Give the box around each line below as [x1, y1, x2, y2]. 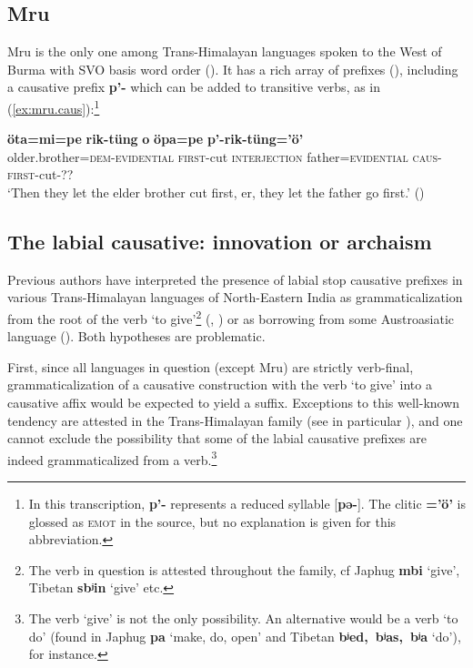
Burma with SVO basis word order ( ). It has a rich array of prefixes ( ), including [7, 59, 458, 78]
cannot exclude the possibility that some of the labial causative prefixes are [7, 429, 427, 448]
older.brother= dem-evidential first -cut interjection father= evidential [7, 147, 408, 166]
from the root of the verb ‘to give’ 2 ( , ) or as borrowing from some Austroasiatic [7, 307, 455, 328]
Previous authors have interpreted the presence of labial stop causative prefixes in [7, 269, 463, 288]
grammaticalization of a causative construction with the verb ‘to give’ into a [7, 375, 432, 394]
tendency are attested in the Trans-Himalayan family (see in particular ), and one [7, 410, 463, 430]
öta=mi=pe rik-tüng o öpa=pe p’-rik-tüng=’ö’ [7, 129, 304, 148]
